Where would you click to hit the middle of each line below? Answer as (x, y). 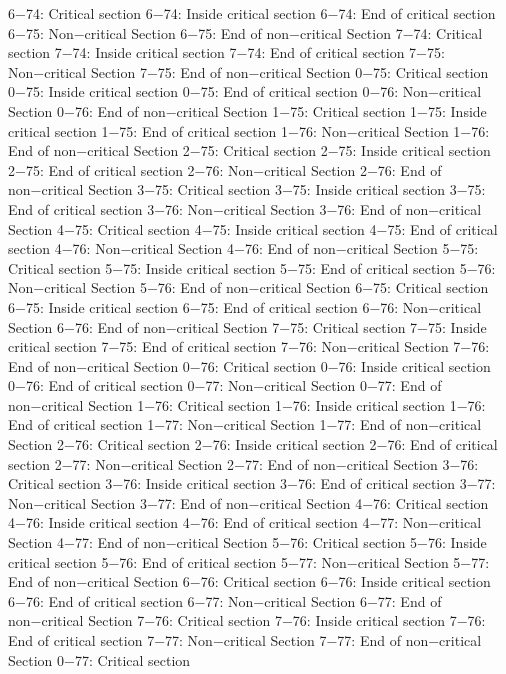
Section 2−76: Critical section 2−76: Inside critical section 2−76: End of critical (253, 444)
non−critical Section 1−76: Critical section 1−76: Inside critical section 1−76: (247, 404)
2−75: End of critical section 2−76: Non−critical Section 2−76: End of (225, 169)
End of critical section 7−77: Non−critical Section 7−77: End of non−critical (245, 640)
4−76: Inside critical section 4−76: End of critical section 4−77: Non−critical (245, 522)
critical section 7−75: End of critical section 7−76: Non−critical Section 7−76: (249, 346)
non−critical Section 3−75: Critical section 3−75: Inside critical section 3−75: (247, 189)
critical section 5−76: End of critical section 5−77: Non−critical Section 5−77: (249, 561)
